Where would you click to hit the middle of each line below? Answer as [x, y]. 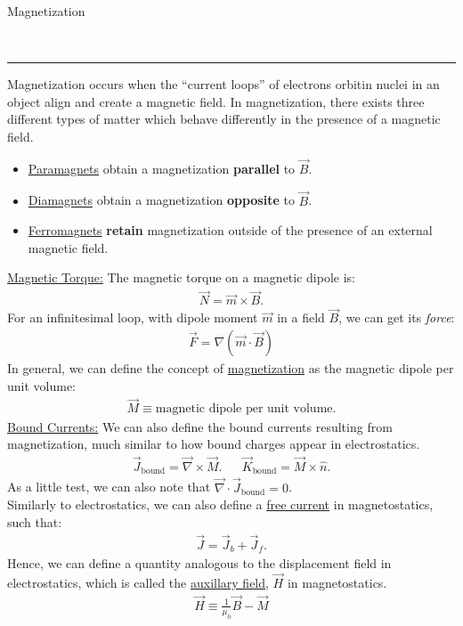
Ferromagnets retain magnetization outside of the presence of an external [230, 230]
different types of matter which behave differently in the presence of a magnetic [224, 119]
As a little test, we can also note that [109, 487]
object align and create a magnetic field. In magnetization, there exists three [216, 101]
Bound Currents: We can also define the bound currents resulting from [200, 426]
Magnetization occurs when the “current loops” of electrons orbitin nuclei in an [223, 84]
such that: [35, 521]
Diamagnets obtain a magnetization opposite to [161, 200]
